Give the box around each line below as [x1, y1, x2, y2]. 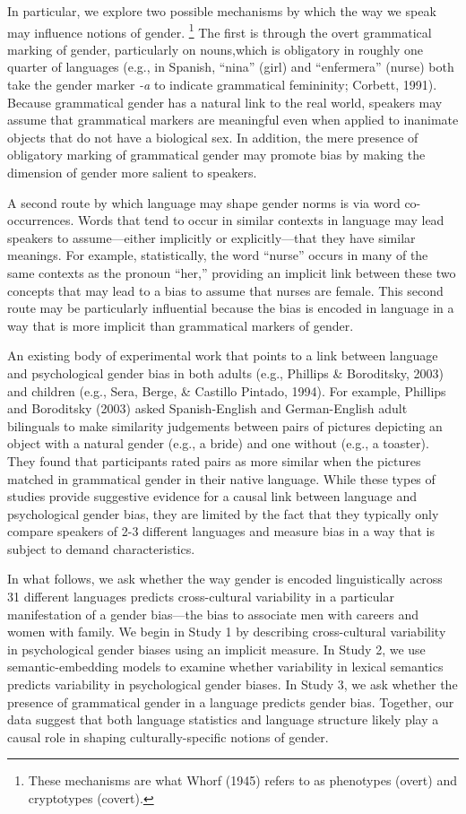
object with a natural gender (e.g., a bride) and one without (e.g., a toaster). [7, 434, 429, 453]
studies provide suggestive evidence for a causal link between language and [7, 487, 418, 506]
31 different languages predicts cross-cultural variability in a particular [7, 587, 394, 606]
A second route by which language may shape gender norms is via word [7, 193, 401, 212]
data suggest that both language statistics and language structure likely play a [7, 710, 439, 729]
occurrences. [7, 211, 74, 229]
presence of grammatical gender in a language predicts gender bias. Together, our [7, 692, 454, 711]
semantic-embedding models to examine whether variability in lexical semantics [7, 657, 444, 676]
